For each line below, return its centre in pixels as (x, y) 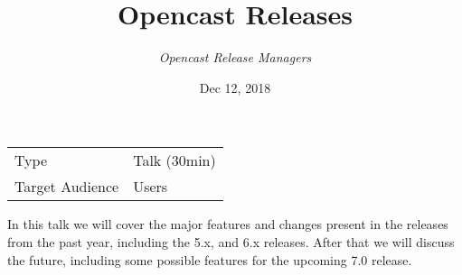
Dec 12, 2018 (235, 87)
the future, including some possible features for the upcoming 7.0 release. (210, 259)
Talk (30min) (174, 160)
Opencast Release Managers (235, 57)
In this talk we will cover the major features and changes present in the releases (228, 224)
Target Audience (67, 187)
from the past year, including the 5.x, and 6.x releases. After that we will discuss (231, 241)
